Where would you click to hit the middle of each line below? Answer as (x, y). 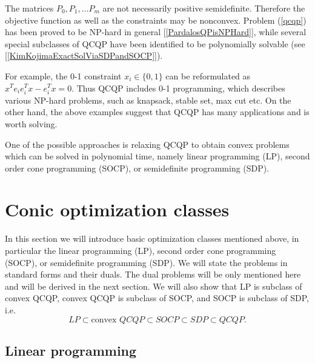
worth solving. (31, 123)
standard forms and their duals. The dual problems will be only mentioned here (153, 274)
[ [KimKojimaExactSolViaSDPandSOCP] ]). (84, 55)
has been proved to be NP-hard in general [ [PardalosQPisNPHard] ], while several (156, 32)
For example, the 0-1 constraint (63, 75)
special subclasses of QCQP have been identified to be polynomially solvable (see (155, 43)
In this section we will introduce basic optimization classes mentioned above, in (152, 238)
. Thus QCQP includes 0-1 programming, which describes (178, 88)
